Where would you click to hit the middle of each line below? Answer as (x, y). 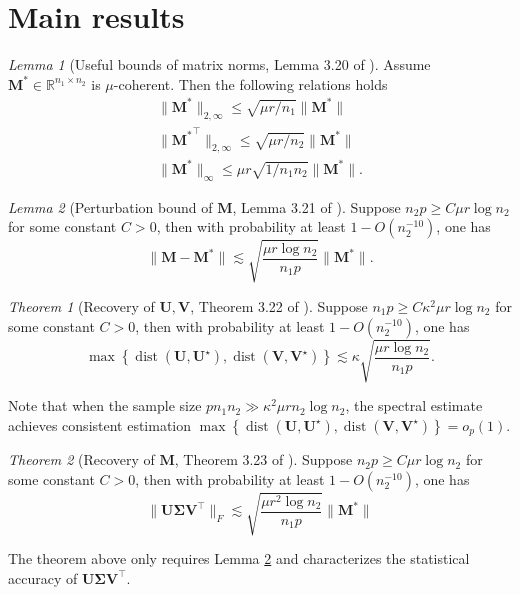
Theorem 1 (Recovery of (81, 305)
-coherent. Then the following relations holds (250, 83)
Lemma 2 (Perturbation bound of (110, 206)
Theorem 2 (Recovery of (81, 459)
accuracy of (43, 577)
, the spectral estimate (414, 405)
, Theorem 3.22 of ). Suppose (279, 305)
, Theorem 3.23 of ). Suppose (263, 459)
